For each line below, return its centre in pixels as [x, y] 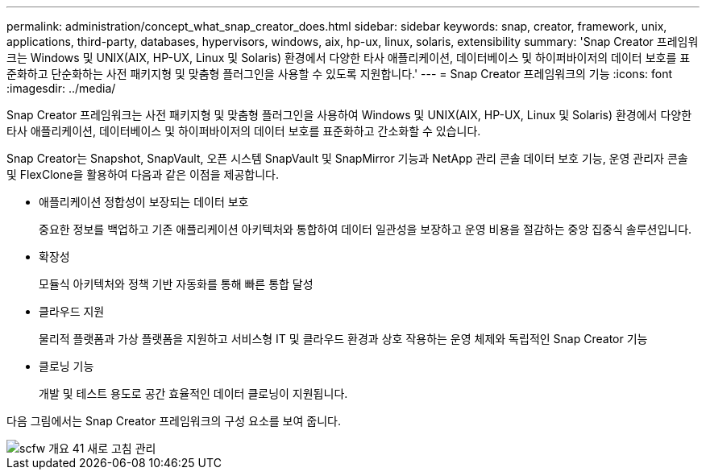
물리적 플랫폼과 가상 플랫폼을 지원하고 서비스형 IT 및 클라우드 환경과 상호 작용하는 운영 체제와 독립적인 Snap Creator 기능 [343, 339]
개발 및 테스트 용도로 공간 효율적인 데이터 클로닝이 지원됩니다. [193, 393]
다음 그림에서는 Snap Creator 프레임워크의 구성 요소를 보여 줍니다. [174, 421]
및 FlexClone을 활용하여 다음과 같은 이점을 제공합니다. [143, 174]
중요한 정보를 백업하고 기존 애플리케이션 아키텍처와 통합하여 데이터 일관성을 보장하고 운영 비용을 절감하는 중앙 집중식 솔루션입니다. [365, 229]
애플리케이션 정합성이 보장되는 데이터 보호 [144, 202]
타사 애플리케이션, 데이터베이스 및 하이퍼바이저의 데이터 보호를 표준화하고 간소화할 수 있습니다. [244, 131]
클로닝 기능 [66, 366]
